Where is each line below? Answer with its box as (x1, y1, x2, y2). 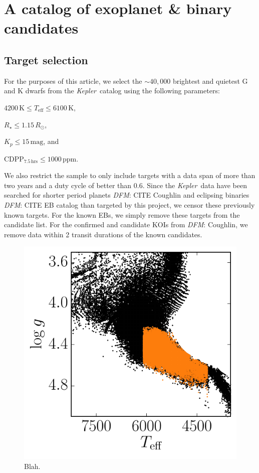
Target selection (4, 52, 88, 67)
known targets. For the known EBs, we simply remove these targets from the (4, 209, 240, 220)
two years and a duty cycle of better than (4, 180, 132, 190)
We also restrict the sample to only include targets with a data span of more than (4, 170, 255, 181)
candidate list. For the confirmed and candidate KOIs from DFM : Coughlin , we (4, 219, 248, 230)
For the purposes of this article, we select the (4, 75, 142, 86)
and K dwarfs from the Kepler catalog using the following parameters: (4, 85, 220, 96)
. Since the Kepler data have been (142, 180, 247, 190)
